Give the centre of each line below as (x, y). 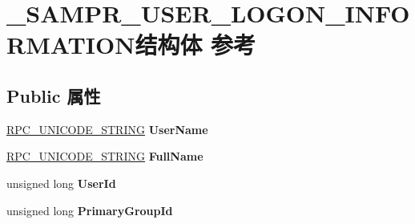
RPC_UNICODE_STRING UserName (107, 129)
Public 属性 (54, 95)
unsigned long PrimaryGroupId (90, 210)
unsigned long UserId (61, 183)
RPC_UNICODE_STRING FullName (105, 156)
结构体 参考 (195, 45)
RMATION (71, 45)
